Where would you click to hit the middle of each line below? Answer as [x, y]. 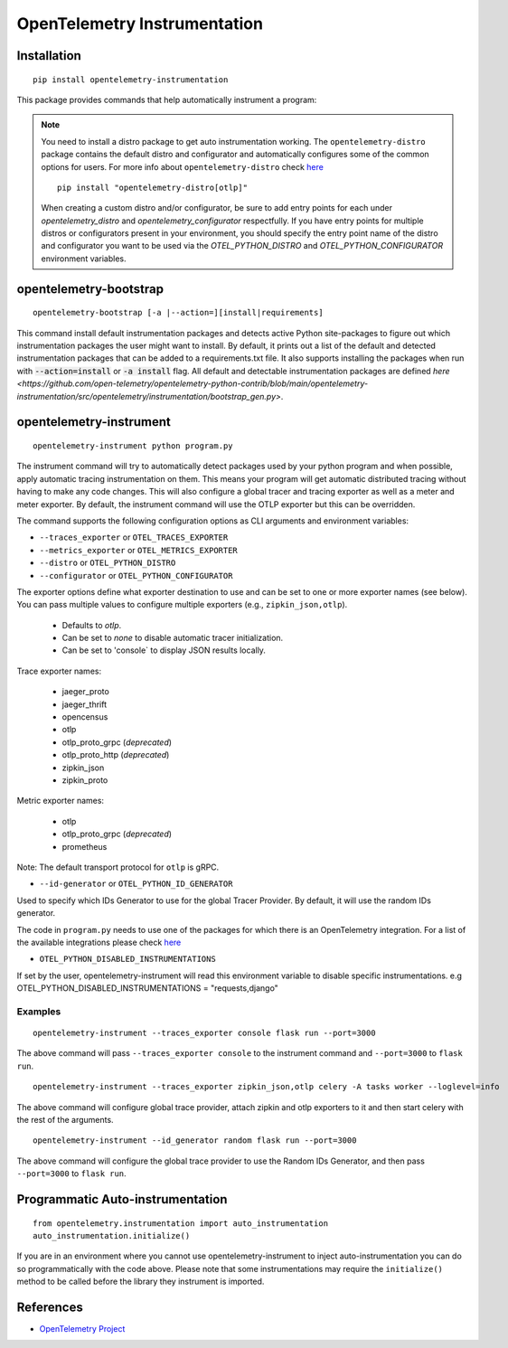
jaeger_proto [86, 692]
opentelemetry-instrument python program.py [133, 446]
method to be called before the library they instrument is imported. [141, 1282]
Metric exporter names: [60, 801]
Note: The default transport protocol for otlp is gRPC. [118, 867]
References [50, 1307]
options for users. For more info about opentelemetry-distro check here [183, 166]
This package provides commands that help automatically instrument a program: [167, 99]
